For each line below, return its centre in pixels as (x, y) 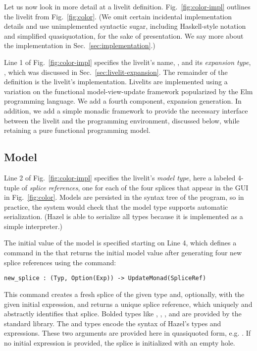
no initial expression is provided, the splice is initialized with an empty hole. (120, 342)
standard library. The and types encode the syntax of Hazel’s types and (113, 323)
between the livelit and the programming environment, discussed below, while (122, 120)
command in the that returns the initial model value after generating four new (123, 253)
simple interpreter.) (33, 226)
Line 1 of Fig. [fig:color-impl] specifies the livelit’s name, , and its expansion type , (128, 62)
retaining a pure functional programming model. (77, 130)
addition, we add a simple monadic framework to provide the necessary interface (126, 110)
